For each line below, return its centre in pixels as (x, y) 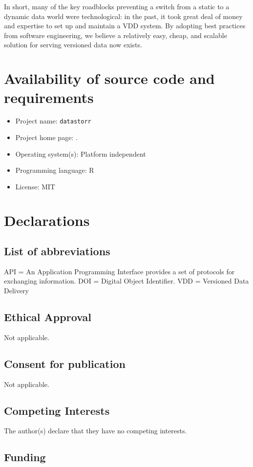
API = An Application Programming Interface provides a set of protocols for (119, 271)
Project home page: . (46, 137)
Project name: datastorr (53, 121)
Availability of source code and (109, 78)
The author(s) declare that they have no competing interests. (95, 431)
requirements (49, 97)
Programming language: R (55, 170)
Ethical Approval (48, 317)
